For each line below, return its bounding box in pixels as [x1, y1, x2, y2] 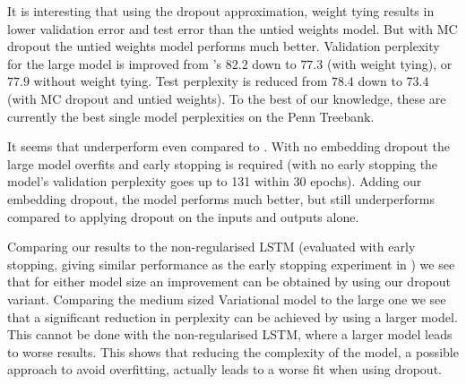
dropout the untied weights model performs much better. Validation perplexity [7, 37, 440, 55]
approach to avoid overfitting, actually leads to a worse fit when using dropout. [7, 360, 442, 379]
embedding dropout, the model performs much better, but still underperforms [7, 189, 435, 208]
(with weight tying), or [326, 54, 453, 73]
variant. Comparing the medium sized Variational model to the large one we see [7, 289, 446, 308]
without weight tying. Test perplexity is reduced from [33, 72, 328, 90]
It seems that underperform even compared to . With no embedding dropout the [7, 137, 450, 156]
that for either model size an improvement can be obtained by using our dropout [7, 272, 452, 291]
